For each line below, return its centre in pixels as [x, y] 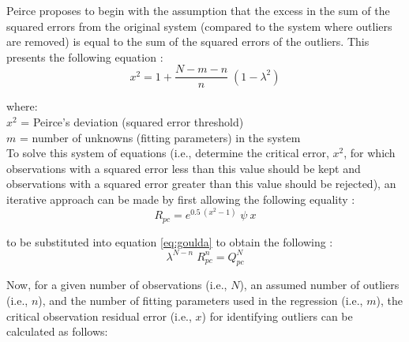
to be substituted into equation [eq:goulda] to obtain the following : [170, 241]
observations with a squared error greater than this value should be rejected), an [201, 184]
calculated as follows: [57, 331]
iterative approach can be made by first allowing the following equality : [181, 199]
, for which [370, 153]
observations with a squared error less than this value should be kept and [184, 168]
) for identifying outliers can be [277, 316]
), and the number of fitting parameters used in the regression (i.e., [201, 301]
